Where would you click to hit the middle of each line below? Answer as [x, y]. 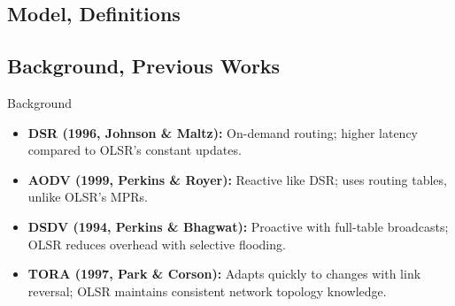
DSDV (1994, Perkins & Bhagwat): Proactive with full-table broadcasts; [238, 226]
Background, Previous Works [144, 66]
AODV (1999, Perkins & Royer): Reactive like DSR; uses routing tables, [237, 179]
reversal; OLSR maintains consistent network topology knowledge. [207, 291]
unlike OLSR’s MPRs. [88, 197]
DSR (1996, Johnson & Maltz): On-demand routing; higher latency [223, 132]
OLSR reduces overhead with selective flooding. [157, 244]
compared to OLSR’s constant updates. [135, 150]
